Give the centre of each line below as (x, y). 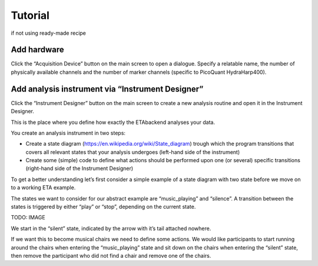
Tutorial (30, 15)
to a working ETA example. (43, 188)
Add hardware (37, 50)
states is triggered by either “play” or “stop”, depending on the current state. (103, 207)
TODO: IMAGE (28, 218)
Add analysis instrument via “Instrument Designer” (107, 89)
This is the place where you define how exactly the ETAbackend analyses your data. (113, 122)
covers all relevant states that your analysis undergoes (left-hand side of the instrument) (133, 152)
